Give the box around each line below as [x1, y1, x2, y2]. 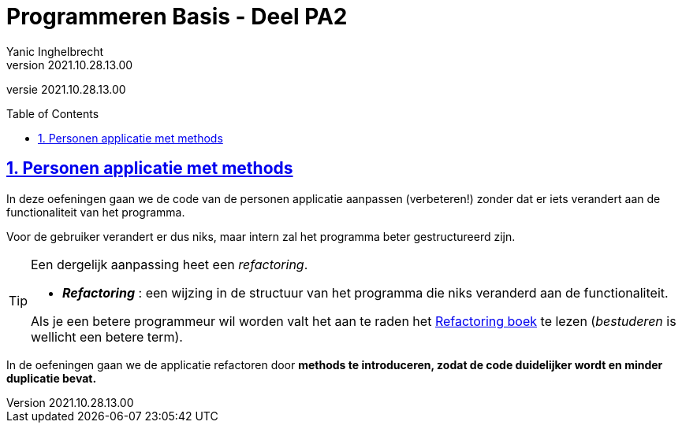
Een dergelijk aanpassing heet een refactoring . [31, 256, 308, 272]
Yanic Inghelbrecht [6, 44, 104, 58]
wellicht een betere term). [31, 328, 183, 345]
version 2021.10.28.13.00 [6, 57, 133, 72]
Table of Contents [6, 106, 99, 120]
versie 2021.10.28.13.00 [6, 82, 126, 96]
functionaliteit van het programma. [6, 205, 185, 219]
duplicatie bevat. [6, 371, 97, 385]
